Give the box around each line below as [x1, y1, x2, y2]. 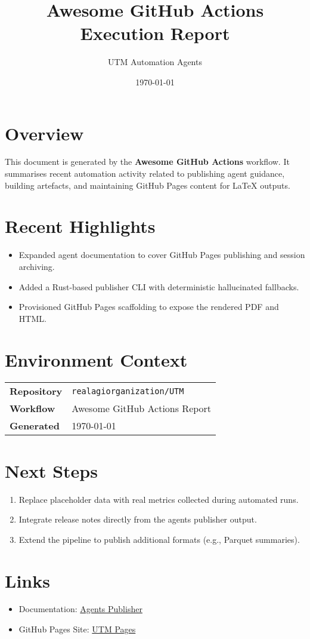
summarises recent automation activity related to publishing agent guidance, [5, 167, 285, 180]
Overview [5, 121, 84, 145]
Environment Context [5, 347, 188, 371]
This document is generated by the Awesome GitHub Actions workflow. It [5, 155, 290, 168]
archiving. [18, 260, 55, 272]
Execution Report [80, 21, 230, 45]
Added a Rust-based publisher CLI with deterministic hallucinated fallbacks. [18, 280, 299, 293]
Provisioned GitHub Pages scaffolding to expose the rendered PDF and [18, 300, 279, 313]
